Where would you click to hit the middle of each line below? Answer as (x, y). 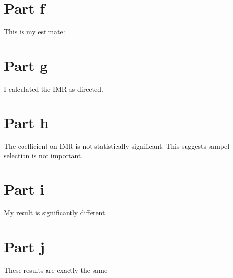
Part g (26, 65)
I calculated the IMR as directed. (54, 88)
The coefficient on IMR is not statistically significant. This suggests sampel (117, 146)
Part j (24, 246)
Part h (26, 122)
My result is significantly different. (56, 212)
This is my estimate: (35, 32)
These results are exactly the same (56, 269)
